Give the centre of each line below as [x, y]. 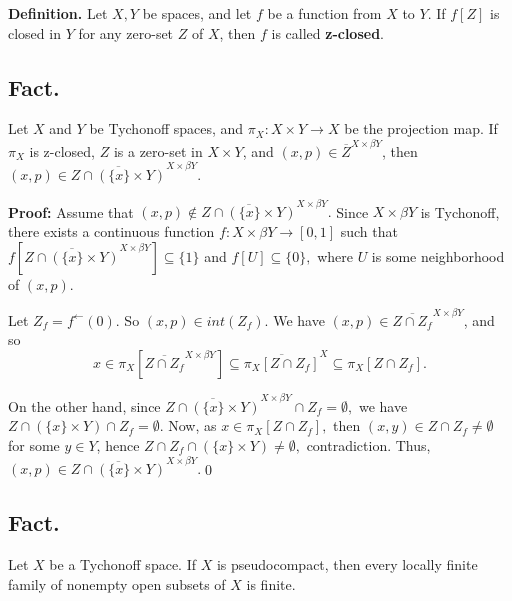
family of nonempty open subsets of [117, 583]
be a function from [324, 13]
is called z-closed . [328, 32]
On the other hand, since [84, 405]
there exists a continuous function [111, 230]
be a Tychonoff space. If [122, 564]
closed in [34, 32]
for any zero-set [126, 32]
